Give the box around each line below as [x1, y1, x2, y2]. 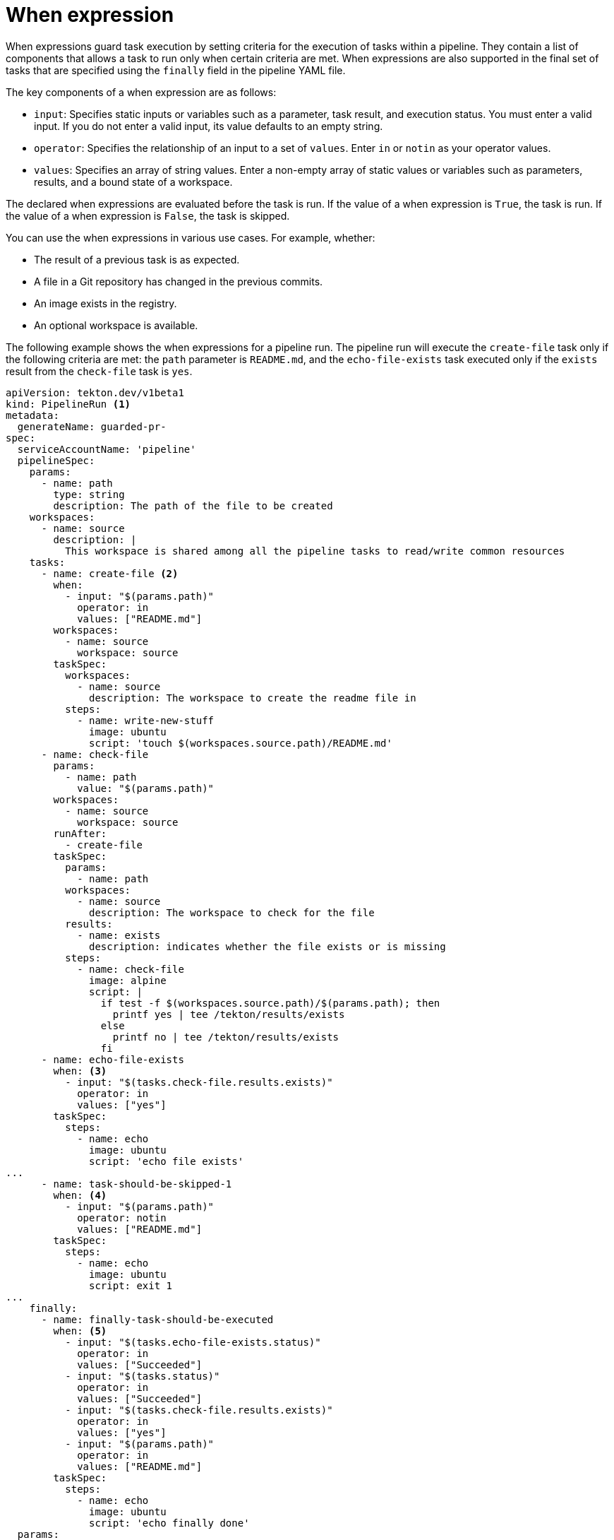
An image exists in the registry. [34, 297, 177, 309]
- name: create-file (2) [41, 567, 179, 579]
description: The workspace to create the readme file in [89, 692, 416, 704]
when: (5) [53, 1325, 107, 1337]
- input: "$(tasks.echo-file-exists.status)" [65, 1336, 321, 1348]
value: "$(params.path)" [77, 782, 215, 794]
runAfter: [53, 827, 107, 839]
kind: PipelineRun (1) [6, 398, 131, 410]
